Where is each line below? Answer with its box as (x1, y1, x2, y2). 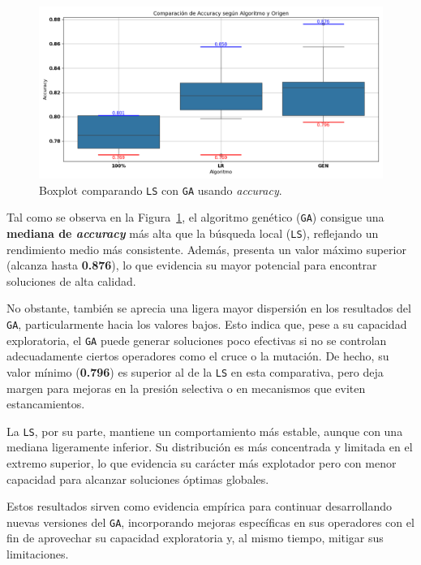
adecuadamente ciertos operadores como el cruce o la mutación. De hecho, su (6, 347, 389, 364)
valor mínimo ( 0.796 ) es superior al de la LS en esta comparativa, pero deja (6, 363, 384, 380)
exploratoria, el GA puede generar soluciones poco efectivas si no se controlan (6, 331, 387, 348)
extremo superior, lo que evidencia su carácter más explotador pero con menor (6, 454, 397, 471)
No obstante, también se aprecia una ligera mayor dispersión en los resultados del (6, 300, 411, 317)
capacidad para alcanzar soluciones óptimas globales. (6, 470, 269, 487)
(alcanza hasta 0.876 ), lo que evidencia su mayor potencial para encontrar (6, 257, 377, 274)
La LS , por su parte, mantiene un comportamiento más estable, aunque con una (6, 422, 403, 439)
